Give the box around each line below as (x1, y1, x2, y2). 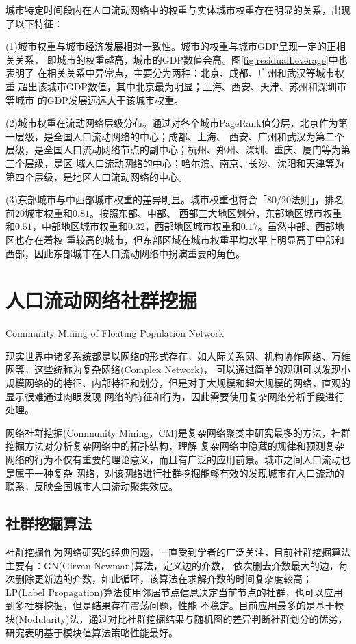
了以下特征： (5, 16, 63, 30)
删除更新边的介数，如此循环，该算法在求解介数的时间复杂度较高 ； (14, 571, 312, 586)
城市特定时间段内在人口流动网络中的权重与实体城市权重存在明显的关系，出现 (5, 3, 351, 16)
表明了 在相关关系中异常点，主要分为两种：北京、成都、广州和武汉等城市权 (5, 66, 344, 80)
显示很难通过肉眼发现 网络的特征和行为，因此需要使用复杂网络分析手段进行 (5, 389, 344, 403)
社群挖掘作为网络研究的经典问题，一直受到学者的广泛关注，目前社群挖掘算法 (5, 544, 351, 558)
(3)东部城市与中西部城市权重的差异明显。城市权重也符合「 (5, 192, 267, 207)
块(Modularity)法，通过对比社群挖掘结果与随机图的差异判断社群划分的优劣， (5, 611, 348, 626)
